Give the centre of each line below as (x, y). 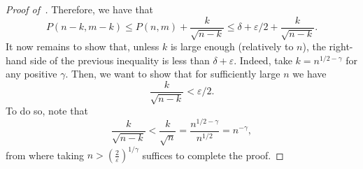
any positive (31, 74)
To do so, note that (47, 111)
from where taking (45, 155)
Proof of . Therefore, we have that (80, 9)
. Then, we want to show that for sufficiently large (173, 74)
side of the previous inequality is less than (120, 60)
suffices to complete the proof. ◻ (213, 155)
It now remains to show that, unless (83, 46)
